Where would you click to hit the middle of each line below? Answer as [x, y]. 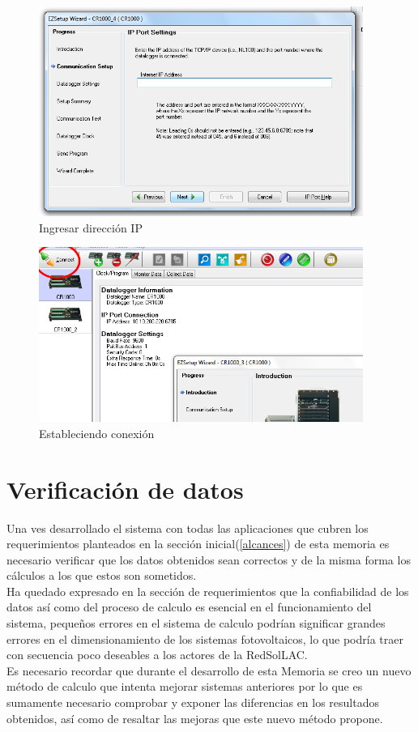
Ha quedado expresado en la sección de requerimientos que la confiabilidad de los [208, 591]
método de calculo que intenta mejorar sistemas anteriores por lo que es [185, 686]
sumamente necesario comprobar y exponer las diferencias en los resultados [193, 702]
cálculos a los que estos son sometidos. [102, 575]
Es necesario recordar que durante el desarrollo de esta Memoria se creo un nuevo [209, 670]
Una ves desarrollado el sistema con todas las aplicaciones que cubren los [188, 528]
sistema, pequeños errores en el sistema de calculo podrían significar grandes [196, 623]
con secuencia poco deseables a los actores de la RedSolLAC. [157, 655]
